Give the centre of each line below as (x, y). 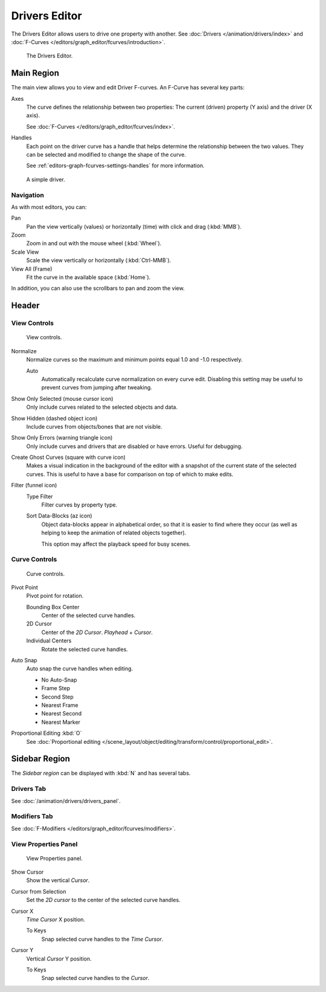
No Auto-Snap (59, 680)
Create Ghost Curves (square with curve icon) (69, 457)
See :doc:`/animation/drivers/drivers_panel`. (66, 801)
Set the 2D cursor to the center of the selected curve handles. (103, 900)
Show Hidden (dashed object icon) (54, 418)
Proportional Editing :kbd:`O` (46, 733)
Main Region (35, 73)
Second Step (57, 697)
